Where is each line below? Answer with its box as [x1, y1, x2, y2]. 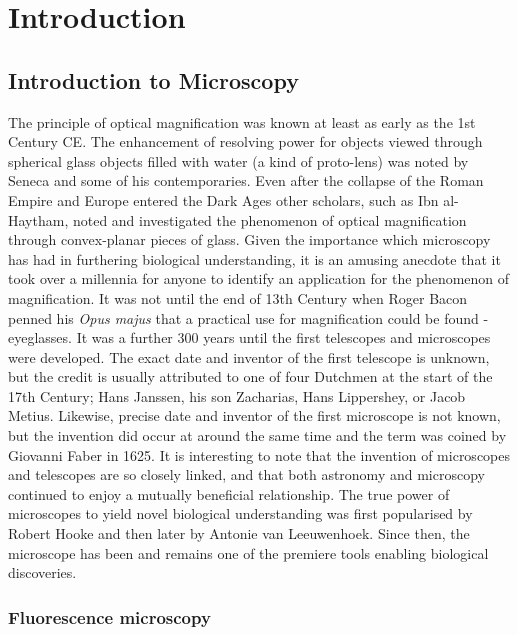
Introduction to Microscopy [8, 64, 299, 95]
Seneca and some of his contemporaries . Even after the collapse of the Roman [8, 170, 484, 191]
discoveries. [8, 562, 77, 583]
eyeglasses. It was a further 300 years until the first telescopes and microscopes [8, 327, 491, 348]
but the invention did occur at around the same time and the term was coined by [8, 425, 507, 446]
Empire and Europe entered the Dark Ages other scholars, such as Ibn [8, 189, 439, 210]
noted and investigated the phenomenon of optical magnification [72, 209, 467, 230]
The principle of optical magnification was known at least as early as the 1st [8, 111, 476, 132]
